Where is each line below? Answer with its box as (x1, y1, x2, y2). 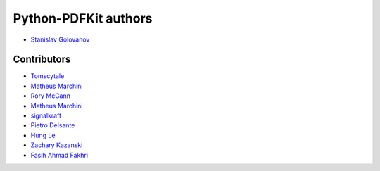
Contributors (13, 53, 71, 65)
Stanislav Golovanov (30, 35, 90, 44)
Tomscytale (30, 72, 65, 80)
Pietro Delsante (30, 121, 75, 129)
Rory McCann (30, 91, 70, 100)
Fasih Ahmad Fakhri (30, 151, 88, 159)
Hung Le (30, 131, 56, 139)
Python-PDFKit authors (13, 11, 153, 26)
